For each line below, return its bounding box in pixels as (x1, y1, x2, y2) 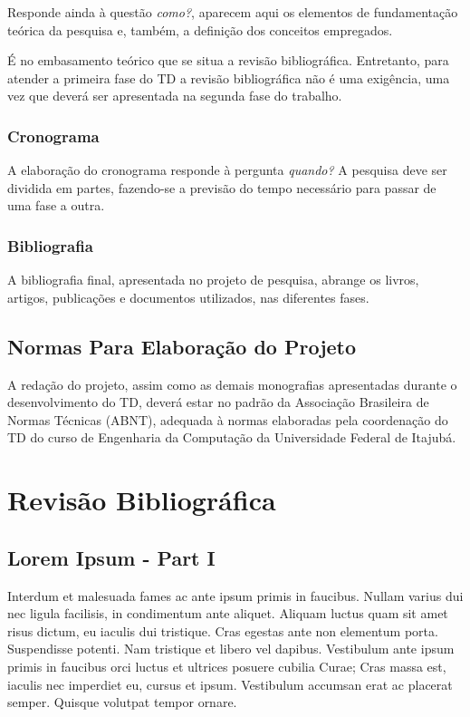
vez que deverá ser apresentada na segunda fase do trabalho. (7, 86, 342, 105)
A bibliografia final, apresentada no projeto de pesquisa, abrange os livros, (7, 270, 419, 289)
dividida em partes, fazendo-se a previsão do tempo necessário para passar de (7, 178, 436, 197)
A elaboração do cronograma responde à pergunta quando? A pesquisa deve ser (7, 160, 447, 179)
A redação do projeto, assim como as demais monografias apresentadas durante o (7, 374, 457, 393)
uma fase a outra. (7, 196, 105, 215)
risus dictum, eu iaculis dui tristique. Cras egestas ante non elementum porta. (7, 621, 438, 640)
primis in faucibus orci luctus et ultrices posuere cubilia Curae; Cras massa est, (7, 656, 446, 675)
